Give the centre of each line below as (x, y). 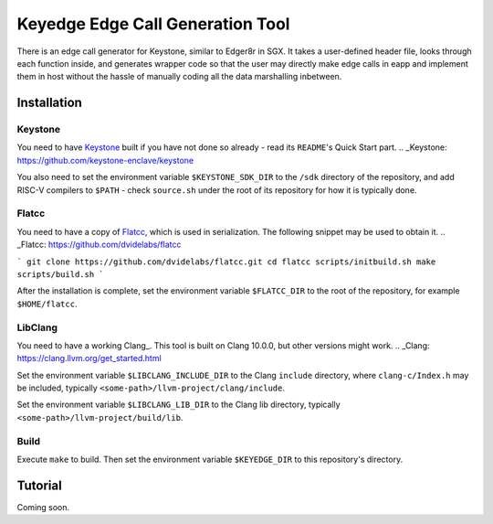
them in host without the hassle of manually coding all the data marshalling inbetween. (179, 77)
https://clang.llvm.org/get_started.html (89, 358)
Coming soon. (43, 507)
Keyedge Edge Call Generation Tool (153, 24)
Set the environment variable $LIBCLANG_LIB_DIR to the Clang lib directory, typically (179, 405)
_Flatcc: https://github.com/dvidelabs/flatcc (99, 245)
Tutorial (40, 485)
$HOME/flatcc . (47, 304)
